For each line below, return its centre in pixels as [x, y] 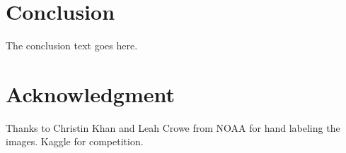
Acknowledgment [90, 93]
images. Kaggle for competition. [75, 141]
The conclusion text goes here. [72, 45]
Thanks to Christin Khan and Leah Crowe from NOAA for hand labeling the [173, 127]
